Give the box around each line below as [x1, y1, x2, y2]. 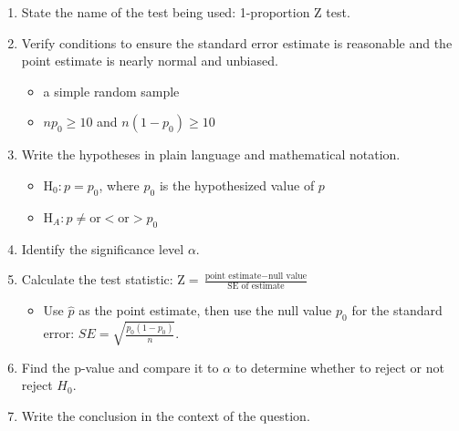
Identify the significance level [21, 239, 184, 258]
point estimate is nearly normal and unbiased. [21, 51, 278, 70]
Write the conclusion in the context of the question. [21, 406, 310, 425]
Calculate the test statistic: [21, 270, 173, 289]
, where [99, 175, 140, 194]
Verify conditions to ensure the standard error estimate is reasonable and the [21, 33, 453, 52]
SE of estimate [227, 282, 285, 292]
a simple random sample [43, 81, 180, 100]
